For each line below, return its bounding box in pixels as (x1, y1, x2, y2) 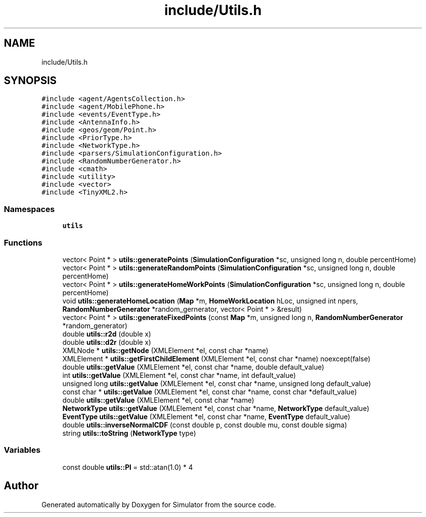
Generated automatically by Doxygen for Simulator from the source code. (41, 500, 276, 509)
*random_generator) (62, 321, 127, 330)
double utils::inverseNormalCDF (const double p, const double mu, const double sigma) (62, 420, 347, 429)
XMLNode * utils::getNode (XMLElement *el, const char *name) (62, 346, 268, 355)
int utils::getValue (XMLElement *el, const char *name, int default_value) (62, 371, 296, 379)
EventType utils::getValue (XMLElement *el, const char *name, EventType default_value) (62, 412, 351, 421)
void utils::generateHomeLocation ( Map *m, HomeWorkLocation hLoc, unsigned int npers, (62, 296, 358, 305)
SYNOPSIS (4, 74, 57, 87)
